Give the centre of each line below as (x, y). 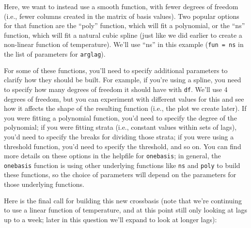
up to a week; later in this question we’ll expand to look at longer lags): (110, 219)
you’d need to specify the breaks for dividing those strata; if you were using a (119, 136)
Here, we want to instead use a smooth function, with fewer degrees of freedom (121, 6)
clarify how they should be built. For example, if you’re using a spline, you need (123, 80)
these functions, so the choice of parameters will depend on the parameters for (120, 175)
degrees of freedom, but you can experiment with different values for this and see (124, 99)
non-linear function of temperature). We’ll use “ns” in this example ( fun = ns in (124, 44)
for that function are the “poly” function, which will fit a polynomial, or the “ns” (125, 25)
